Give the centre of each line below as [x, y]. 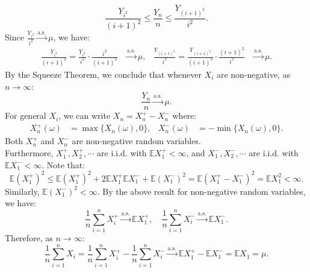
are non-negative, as [253, 74]
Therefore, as [29, 237]
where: [184, 115]
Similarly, [22, 191]
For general [26, 115]
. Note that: [64, 164]
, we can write [85, 115]
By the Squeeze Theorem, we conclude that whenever [103, 74]
